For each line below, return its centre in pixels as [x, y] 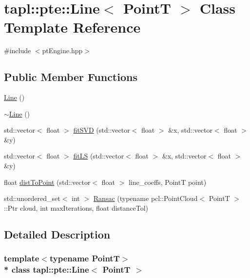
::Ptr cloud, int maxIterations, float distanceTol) [76, 208]
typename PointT [85, 258]
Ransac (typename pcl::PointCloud [145, 198]
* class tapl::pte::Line [47, 269]
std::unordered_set [32, 198]
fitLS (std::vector [99, 156]
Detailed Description [57, 234]
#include [18, 50]
